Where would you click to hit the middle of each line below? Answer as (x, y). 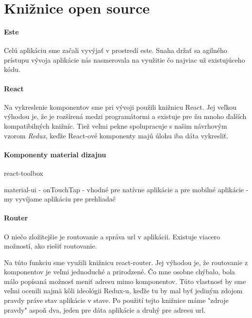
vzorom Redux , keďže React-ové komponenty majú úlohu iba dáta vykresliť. (116, 135)
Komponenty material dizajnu (55, 154)
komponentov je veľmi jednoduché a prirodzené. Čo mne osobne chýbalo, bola (119, 272)
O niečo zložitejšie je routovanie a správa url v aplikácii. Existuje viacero (112, 236)
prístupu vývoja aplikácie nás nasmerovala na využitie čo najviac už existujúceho (125, 59)
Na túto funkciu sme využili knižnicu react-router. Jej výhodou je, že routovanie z (126, 262)
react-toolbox (24, 173)
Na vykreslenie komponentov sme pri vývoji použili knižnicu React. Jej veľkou (120, 107)
